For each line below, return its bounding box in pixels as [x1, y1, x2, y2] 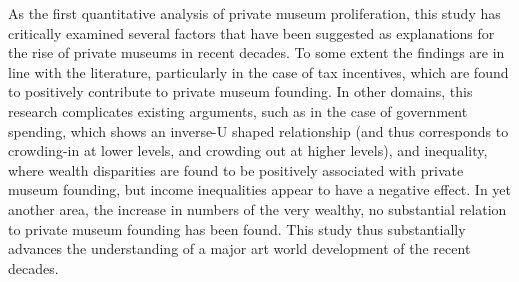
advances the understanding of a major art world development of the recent [8, 238, 471, 259]
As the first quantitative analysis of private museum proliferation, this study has [8, 3, 501, 23]
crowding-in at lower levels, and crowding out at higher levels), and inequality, [8, 140, 488, 161]
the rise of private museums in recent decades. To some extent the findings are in [8, 42, 505, 63]
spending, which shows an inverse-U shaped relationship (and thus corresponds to [8, 120, 509, 141]
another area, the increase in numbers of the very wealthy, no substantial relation [8, 198, 507, 219]
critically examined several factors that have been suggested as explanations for [8, 22, 495, 43]
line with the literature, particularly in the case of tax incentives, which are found [8, 61, 509, 82]
